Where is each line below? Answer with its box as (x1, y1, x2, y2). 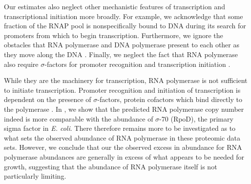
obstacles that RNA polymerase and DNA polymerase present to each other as (4, 40, 240, 50)
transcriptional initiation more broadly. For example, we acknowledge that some (4, 11, 243, 21)
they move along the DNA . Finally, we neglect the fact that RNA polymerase (4, 49, 238, 59)
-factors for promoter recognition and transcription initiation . (44, 59, 230, 69)
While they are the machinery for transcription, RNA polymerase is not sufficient (4, 75, 248, 85)
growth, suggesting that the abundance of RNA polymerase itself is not (4, 161, 217, 171)
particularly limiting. (4, 171, 66, 181)
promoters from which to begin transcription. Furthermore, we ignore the (4, 30, 223, 40)
